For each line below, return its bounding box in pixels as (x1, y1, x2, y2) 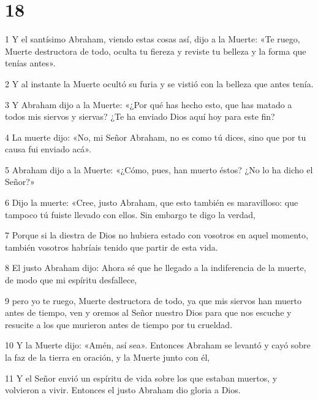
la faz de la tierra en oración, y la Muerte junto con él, (5, 351, 210, 363)
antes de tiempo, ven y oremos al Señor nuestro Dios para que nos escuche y (5, 306, 292, 319)
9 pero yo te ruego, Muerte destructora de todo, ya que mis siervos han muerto (5, 294, 301, 307)
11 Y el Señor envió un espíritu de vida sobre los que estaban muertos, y (5, 371, 278, 384)
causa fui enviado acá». (5, 143, 91, 155)
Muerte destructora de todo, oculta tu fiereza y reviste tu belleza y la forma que (5, 44, 306, 57)
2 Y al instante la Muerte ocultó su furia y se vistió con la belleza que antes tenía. (5, 77, 314, 90)
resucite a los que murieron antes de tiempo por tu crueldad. (5, 318, 233, 331)
